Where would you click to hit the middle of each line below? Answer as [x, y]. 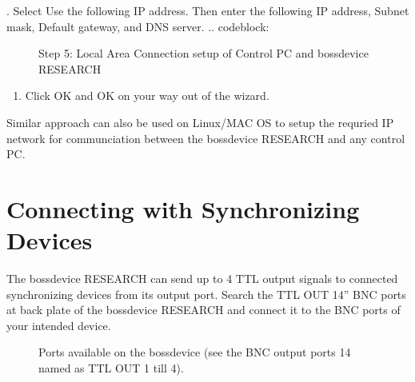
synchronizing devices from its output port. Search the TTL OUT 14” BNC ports [206, 294]
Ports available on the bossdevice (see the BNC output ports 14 [195, 352]
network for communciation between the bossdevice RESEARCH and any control [206, 138]
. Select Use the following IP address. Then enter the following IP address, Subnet [208, 10]
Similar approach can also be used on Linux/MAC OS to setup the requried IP [200, 122]
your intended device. [59, 325]
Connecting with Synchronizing [183, 208]
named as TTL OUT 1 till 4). [111, 368]
